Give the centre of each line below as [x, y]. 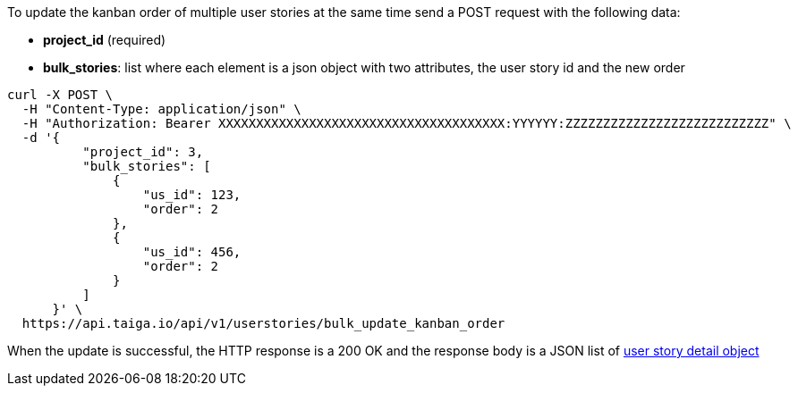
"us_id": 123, [192, 195]
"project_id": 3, [143, 152]
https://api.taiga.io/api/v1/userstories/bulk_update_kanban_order [263, 323]
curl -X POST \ [60, 95]
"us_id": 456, [192, 252]
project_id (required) [105, 40]
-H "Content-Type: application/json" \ [161, 109]
